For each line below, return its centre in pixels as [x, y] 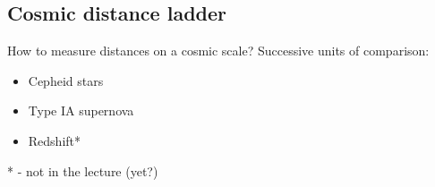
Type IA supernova [81, 110]
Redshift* [55, 140]
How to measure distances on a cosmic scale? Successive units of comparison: [218, 51]
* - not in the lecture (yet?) [83, 170]
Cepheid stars [66, 80]
